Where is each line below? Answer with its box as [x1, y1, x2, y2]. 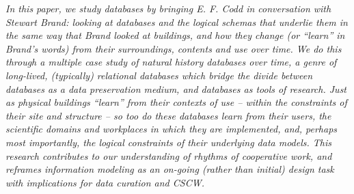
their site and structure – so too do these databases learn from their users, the [5, 108, 331, 122]
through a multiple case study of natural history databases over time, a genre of [5, 55, 337, 69]
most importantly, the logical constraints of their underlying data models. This [5, 135, 332, 149]
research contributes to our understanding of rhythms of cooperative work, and [5, 148, 332, 163]
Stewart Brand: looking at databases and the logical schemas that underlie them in [5, 14, 348, 29]
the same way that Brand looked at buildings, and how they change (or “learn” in [5, 28, 345, 42]
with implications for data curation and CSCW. [5, 175, 204, 189]
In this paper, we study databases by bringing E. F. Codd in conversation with [5, 1, 331, 15]
